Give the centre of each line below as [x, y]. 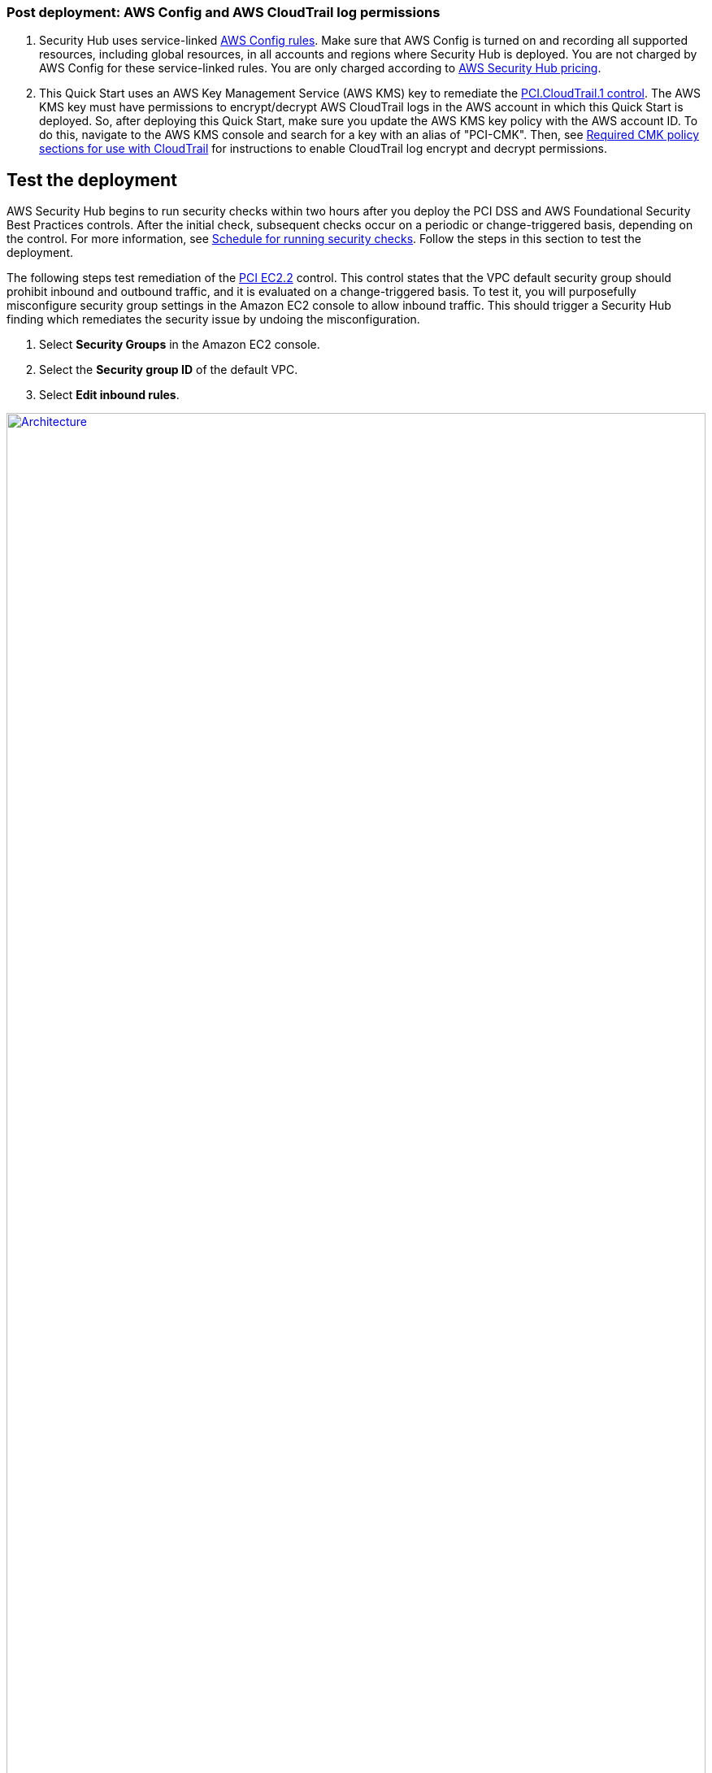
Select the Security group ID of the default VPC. [169, 370]
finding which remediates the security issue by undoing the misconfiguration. [213, 319]
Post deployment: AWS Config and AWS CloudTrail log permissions [224, 12]
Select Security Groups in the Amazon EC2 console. [180, 345]
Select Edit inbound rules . [109, 395]
